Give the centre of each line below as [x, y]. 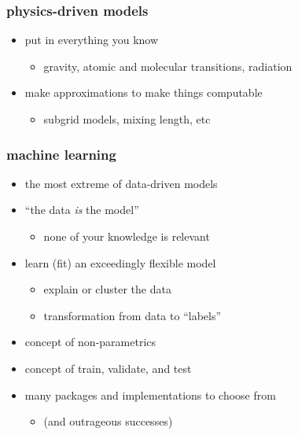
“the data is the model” [82, 210]
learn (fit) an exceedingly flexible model [120, 262]
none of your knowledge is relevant [127, 236]
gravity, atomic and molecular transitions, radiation [168, 66]
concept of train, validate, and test [108, 368]
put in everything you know [92, 40]
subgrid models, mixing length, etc [127, 119]
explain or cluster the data [107, 289]
